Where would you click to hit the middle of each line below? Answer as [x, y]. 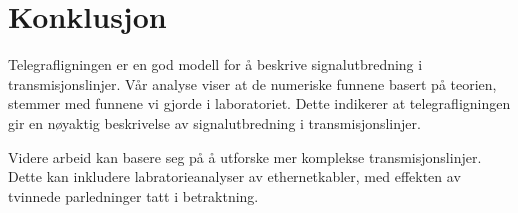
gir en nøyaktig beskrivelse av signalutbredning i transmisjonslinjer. [214, 122]
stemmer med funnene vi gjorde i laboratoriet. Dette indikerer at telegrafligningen [259, 103]
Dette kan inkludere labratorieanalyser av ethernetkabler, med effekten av [234, 176]
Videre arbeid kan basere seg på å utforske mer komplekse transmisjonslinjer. [245, 156]
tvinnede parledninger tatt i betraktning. [133, 195]
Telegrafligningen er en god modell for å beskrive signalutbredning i [215, 64]
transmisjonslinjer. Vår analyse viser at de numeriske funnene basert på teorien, [252, 83]
